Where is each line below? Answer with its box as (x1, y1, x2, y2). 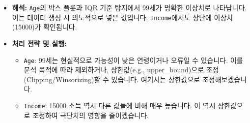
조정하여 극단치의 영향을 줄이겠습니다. (32, 110, 149, 120)
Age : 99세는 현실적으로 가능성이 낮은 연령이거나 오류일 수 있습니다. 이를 (24, 55, 243, 65)
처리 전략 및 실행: (12, 38, 67, 48)
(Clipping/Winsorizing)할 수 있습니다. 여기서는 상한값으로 (24, 74, 200, 84)
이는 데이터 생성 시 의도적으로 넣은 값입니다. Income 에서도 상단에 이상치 (12, 12, 233, 22)
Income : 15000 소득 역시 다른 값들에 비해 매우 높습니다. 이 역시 (24, 100, 216, 110)
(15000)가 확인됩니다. (12, 22, 77, 32)
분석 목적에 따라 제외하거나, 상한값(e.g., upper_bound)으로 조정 (24, 64, 219, 75)
